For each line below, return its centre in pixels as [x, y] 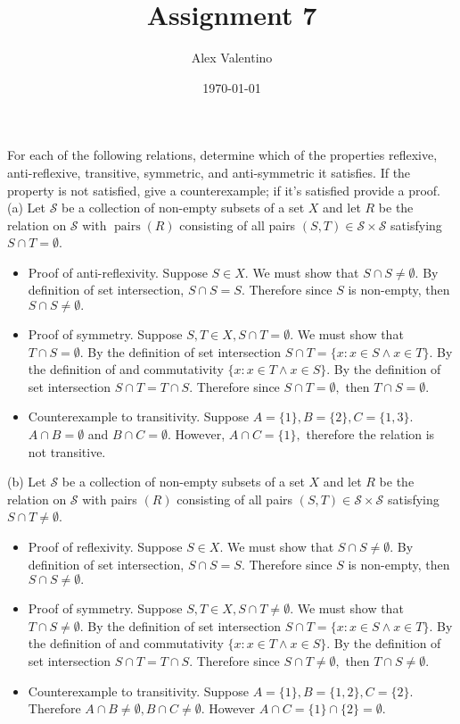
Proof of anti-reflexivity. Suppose [118, 272]
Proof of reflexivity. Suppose [105, 546]
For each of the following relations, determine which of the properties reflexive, [222, 155]
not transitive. [67, 451]
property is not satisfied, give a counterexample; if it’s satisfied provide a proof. [224, 190]
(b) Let [27, 482]
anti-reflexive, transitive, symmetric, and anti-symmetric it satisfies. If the [209, 172]
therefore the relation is [370, 434]
